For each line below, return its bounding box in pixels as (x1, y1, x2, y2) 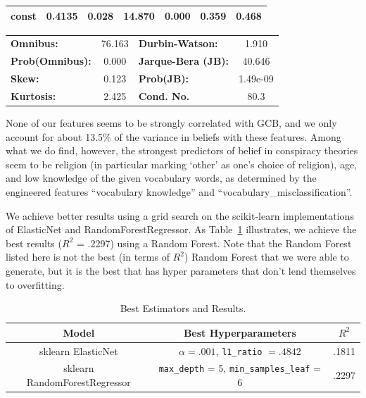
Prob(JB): (138, 71, 189, 86)
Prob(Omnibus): (11, 54, 91, 68)
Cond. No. (138, 88, 190, 103)
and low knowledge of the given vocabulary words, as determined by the (6, 170, 317, 185)
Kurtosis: (11, 88, 56, 103)
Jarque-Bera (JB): (138, 54, 229, 68)
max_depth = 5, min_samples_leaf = (158, 361, 322, 375)
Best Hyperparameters (183, 325, 296, 340)
